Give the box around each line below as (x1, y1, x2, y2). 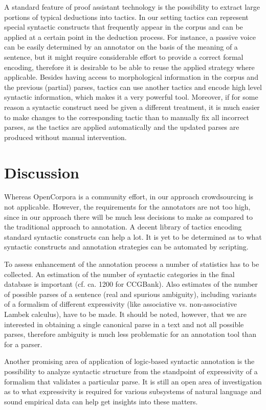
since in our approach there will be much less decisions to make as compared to (4, 211, 253, 222)
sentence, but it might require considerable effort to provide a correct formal (4, 51, 243, 62)
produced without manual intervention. (4, 131, 127, 142)
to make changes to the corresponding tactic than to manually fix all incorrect (4, 111, 250, 122)
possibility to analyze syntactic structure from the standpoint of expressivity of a (4, 366, 258, 376)
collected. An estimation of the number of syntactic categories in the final (4, 268, 235, 279)
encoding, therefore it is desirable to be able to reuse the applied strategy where (4, 61, 255, 72)
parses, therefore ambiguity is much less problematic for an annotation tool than (4, 329, 256, 339)
